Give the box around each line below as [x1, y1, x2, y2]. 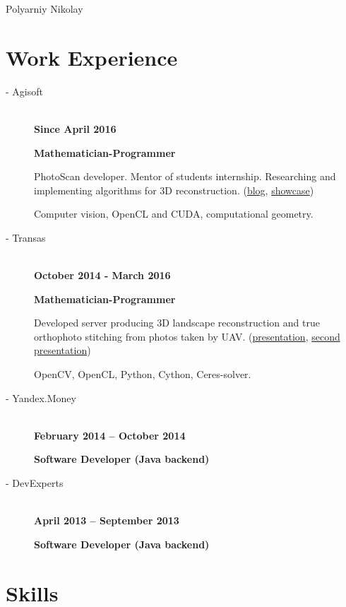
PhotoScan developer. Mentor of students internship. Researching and [34, 169, 336, 184]
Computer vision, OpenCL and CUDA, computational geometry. [34, 206, 314, 221]
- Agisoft [6, 83, 43, 98]
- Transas [6, 230, 46, 244]
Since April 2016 [34, 121, 117, 136]
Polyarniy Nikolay [6, 1, 83, 16]
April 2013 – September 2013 [34, 513, 179, 528]
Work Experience [6, 42, 178, 71]
